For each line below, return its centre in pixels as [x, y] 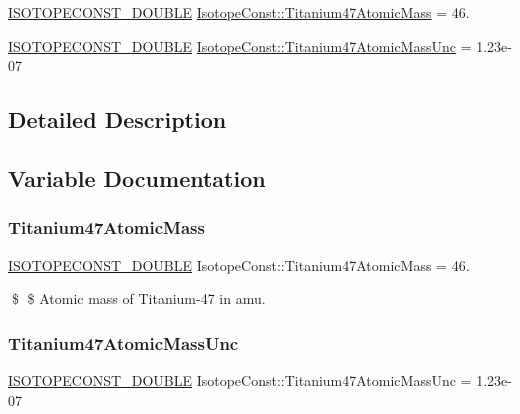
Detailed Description [117, 119]
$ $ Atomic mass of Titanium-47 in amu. [138, 298]
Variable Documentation [137, 177]
